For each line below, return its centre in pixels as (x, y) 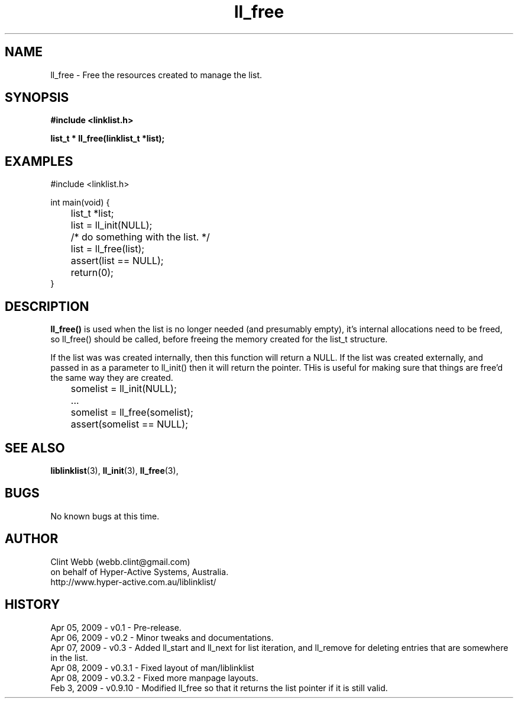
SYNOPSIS (37, 98)
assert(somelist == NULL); (129, 424)
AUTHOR (32, 539)
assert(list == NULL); (117, 261)
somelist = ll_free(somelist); (132, 413)
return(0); (92, 273)
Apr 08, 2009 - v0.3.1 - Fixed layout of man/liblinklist (152, 667)
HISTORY (33, 605)
